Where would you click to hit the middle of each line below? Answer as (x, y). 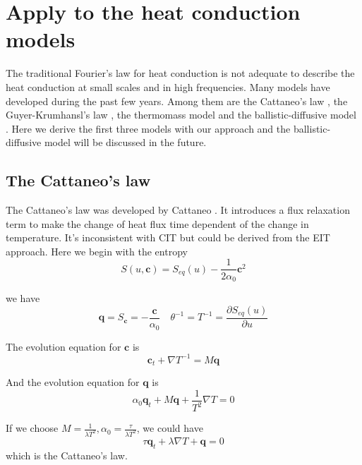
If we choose (32, 428)
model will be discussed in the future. (125, 142)
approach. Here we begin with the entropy (97, 251)
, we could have (170, 428)
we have (23, 297)
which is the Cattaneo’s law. (67, 455)
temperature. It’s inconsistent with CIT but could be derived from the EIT (168, 237)
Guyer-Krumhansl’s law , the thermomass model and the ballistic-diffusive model (181, 115)
